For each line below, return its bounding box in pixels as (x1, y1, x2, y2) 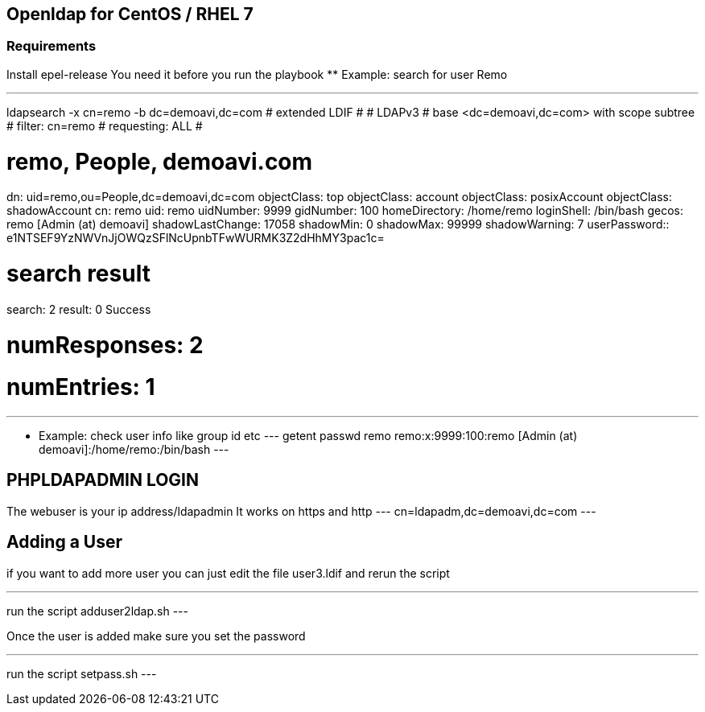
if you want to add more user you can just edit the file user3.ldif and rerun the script (6, 566, 450, 580)
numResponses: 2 (6, 331, 204, 359)
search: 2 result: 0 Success (6, 302, 151, 316)
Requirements (6, 38, 97, 55)
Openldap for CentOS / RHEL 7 (6, 4, 254, 24)
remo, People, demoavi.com (6, 147, 313, 175)
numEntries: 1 (6, 373, 155, 401)
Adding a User (6, 532, 123, 553)
